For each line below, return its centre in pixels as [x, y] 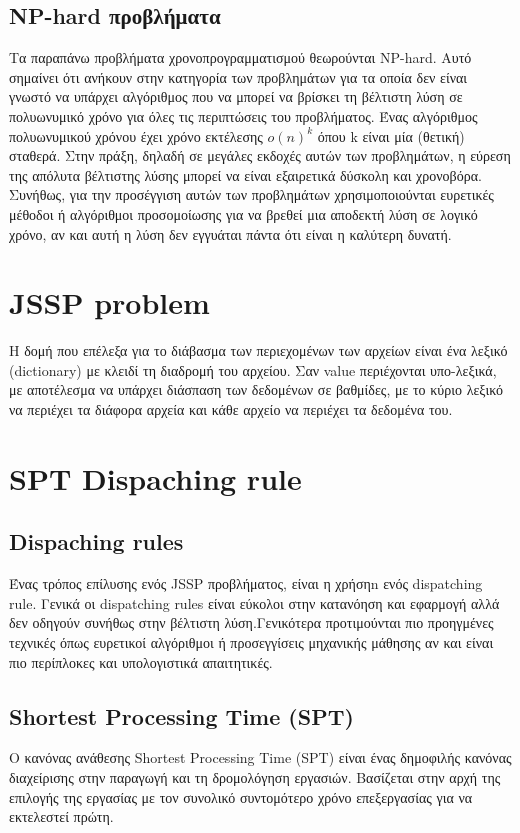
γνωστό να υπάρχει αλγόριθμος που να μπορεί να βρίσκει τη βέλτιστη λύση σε [236, 96]
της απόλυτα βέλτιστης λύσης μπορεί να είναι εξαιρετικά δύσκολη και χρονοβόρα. [245, 174]
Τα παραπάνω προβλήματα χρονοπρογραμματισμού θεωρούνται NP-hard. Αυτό [240, 57]
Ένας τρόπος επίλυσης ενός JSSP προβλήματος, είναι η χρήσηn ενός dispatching [246, 583]
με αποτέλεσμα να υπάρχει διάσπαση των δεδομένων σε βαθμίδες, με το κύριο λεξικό [256, 389]
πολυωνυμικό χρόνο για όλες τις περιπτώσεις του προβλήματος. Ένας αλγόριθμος [243, 115]
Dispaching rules [96, 541]
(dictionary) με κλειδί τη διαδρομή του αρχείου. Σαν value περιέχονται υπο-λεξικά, [253, 369]
